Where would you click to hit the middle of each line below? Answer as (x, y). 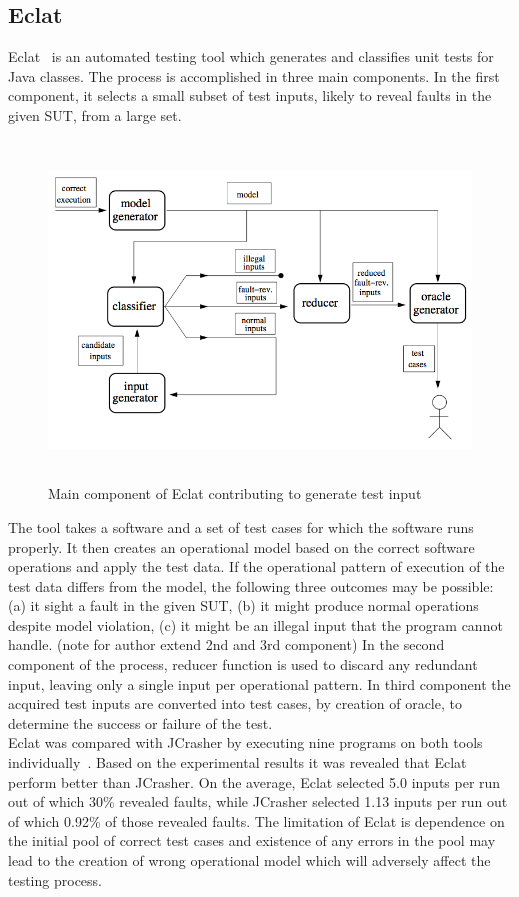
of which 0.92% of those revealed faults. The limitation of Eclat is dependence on (256, 820)
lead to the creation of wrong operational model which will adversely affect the (249, 860)
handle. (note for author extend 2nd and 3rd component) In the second (226, 644)
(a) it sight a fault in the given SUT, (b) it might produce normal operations (243, 605)
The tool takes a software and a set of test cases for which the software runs (241, 526)
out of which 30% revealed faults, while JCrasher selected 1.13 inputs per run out (258, 801)
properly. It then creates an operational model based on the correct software (241, 546)
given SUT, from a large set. (95, 114)
